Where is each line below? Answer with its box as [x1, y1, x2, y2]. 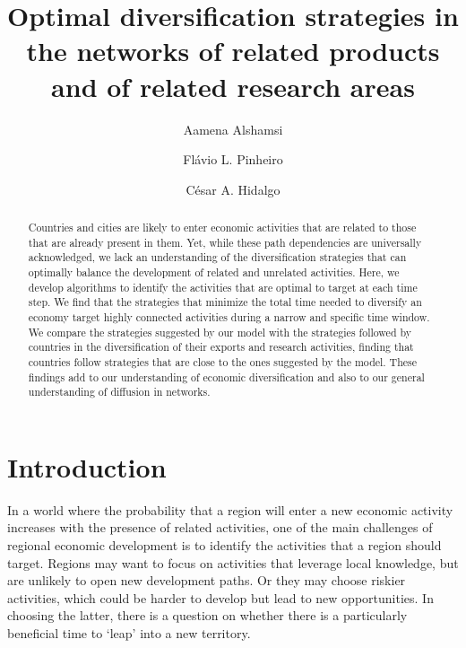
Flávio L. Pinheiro [183, 150, 283, 169]
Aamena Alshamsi [183, 119, 283, 138]
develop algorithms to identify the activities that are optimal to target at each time [28, 279, 418, 294]
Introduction [7, 448, 167, 485]
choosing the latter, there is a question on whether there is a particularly [7, 606, 408, 625]
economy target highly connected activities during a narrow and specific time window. [28, 310, 430, 325]
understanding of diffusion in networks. [28, 384, 211, 399]
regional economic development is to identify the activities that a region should [7, 536, 442, 555]
